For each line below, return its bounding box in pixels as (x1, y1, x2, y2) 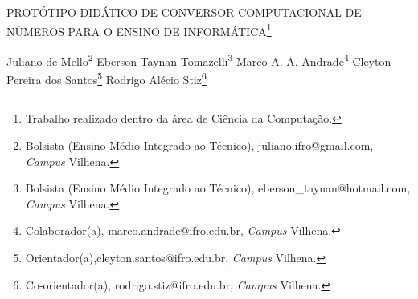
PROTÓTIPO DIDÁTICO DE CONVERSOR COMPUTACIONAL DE (6, 4, 362, 20)
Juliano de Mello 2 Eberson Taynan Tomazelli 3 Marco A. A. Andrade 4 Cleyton (6, 50, 391, 69)
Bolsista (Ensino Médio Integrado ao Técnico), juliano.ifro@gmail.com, (25, 136, 374, 153)
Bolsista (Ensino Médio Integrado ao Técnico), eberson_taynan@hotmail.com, (25, 180, 411, 196)
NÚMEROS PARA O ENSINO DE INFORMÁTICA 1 (6, 20, 272, 39)
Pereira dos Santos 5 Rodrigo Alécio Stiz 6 (6, 69, 207, 87)
